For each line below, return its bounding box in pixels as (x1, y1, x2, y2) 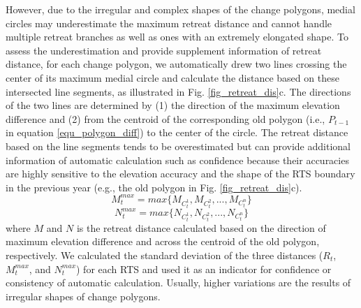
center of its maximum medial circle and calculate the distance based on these (6, 70, 339, 85)
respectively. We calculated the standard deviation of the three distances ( (6, 248, 323, 262)
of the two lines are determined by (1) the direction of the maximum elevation (6, 98, 340, 112)
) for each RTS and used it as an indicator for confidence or (76, 261, 332, 276)
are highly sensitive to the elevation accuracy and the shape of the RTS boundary (6, 166, 355, 181)
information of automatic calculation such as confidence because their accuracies (6, 152, 349, 167)
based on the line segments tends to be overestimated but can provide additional (6, 138, 351, 153)
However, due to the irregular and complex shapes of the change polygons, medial (6, 2, 355, 16)
